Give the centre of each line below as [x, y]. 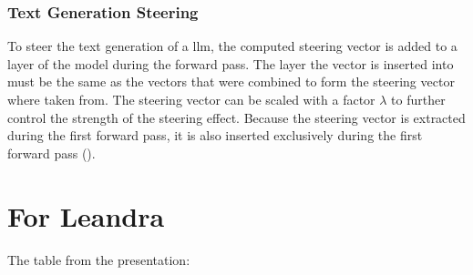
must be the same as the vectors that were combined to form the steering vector [231, 81]
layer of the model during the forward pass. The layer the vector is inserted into [231, 63]
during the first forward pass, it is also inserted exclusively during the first [215, 135]
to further [418, 99]
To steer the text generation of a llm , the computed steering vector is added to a [232, 46]
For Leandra [86, 215]
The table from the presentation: [99, 259]
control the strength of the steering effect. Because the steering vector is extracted [236, 117]
